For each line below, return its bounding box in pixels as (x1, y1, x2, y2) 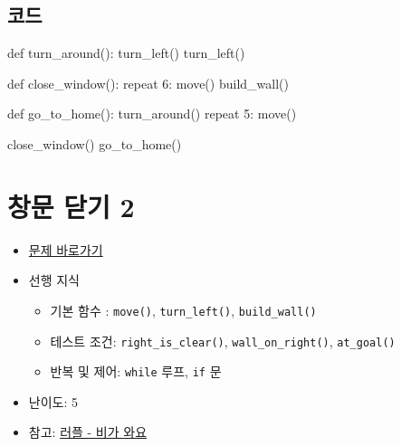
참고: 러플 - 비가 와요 (28, 422, 148, 441)
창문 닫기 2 (7, 187, 135, 224)
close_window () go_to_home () (7, 134, 182, 153)
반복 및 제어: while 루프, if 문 (50, 362, 222, 381)
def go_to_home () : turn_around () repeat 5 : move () (7, 104, 297, 123)
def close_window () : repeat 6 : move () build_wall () (7, 73, 289, 92)
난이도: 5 (28, 392, 78, 411)
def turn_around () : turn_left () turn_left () (7, 43, 245, 62)
